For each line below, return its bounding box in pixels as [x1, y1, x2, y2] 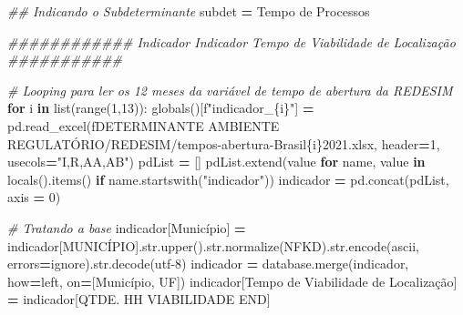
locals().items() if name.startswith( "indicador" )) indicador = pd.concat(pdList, [7, 169, 449, 188]
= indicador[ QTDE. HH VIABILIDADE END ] [7, 290, 271, 309]
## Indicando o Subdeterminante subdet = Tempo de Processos [7, 2, 370, 20]
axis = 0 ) [7, 188, 61, 207]
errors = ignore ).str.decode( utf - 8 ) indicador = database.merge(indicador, [7, 254, 409, 273]
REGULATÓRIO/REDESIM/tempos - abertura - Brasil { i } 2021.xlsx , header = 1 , [7, 134, 440, 153]
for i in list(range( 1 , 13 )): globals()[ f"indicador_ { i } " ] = [7, 98, 314, 117]
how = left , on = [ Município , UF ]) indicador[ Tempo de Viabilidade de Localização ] [7, 271, 458, 290]
